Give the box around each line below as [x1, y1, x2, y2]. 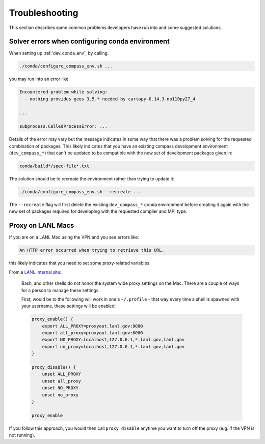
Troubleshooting [9, 7, 79, 18]
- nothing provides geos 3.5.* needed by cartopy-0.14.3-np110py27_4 [25, 96, 196, 102]
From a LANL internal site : [9, 269, 61, 275]
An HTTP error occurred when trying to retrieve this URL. [19, 247, 164, 253]
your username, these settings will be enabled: [21, 303, 116, 309]
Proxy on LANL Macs [9, 221, 75, 230]
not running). [9, 432, 35, 438]
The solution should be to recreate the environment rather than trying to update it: [9, 176, 175, 182]
